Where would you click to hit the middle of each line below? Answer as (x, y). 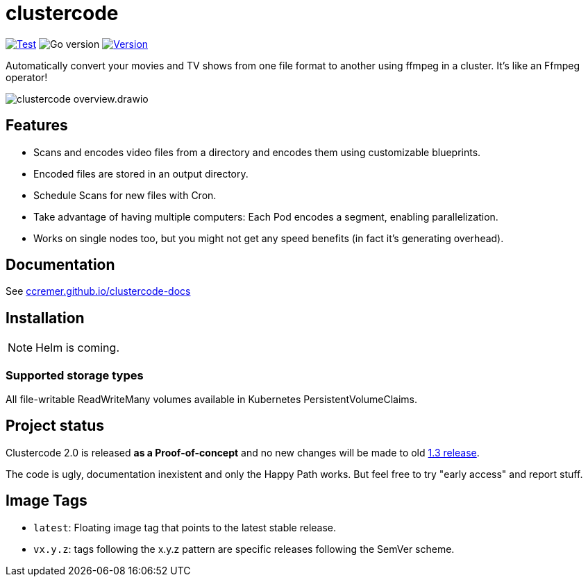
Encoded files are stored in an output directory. (141, 173)
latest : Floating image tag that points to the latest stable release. (185, 527)
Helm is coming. (77, 348)
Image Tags (47, 501)
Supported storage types (75, 375)
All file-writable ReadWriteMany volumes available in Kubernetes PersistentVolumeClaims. (212, 400)
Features (37, 126)
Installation (45, 318)
